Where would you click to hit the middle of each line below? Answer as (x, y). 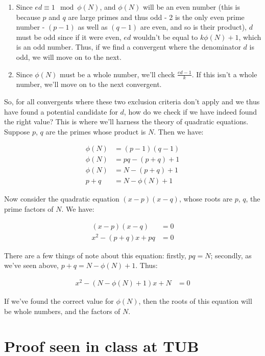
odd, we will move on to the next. (69, 57)
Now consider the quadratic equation (62, 199)
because (28, 17)
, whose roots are (206, 199)
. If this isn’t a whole (224, 74)
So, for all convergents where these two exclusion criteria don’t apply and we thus (132, 101)
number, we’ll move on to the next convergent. (89, 84)
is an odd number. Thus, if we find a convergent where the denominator (128, 47)
